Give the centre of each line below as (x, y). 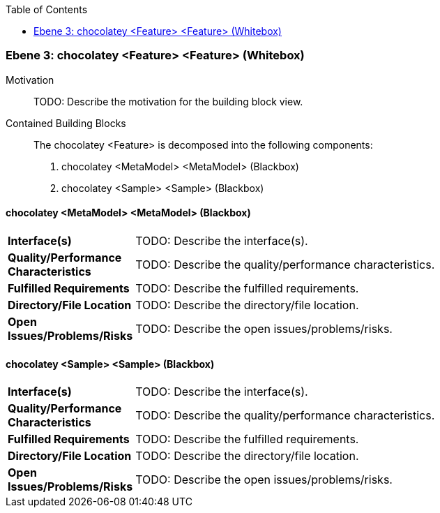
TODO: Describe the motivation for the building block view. (168, 101)
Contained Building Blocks (66, 123)
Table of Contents (47, 9)
